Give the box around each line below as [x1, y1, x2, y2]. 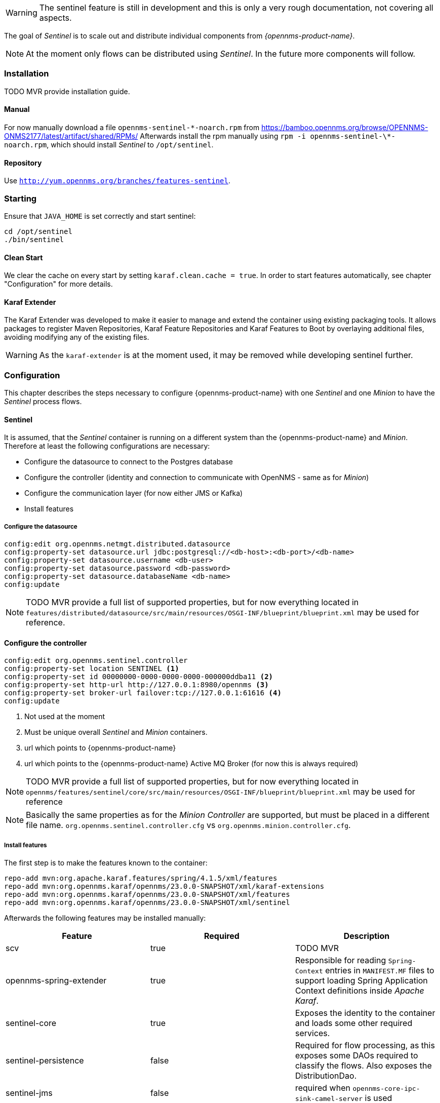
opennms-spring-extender [6, 975, 107, 986]
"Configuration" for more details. [4, 280, 113, 289]
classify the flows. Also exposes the [295, 1060, 432, 1071]
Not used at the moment [24, 712, 105, 721]
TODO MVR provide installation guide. [4, 87, 130, 96]
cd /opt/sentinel [4, 227, 72, 235]
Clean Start [4, 253, 43, 262]
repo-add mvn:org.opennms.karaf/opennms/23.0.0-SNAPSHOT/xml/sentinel [4, 898, 290, 907]
